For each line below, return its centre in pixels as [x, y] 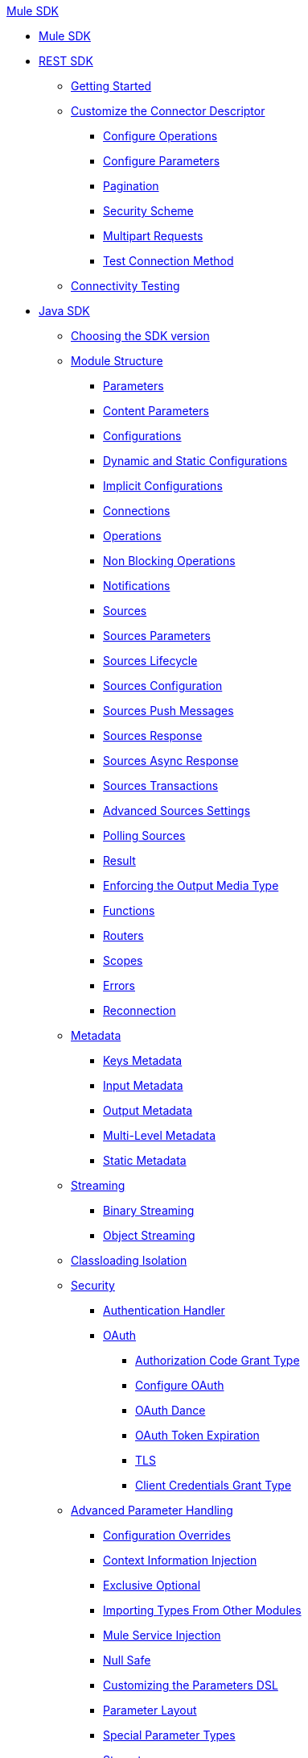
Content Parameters [156, 411]
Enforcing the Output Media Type [191, 885]
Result [119, 860]
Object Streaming [149, 1235]
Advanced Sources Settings [177, 810]
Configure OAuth [180, 1385]
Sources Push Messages [168, 711]
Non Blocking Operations [169, 561]
